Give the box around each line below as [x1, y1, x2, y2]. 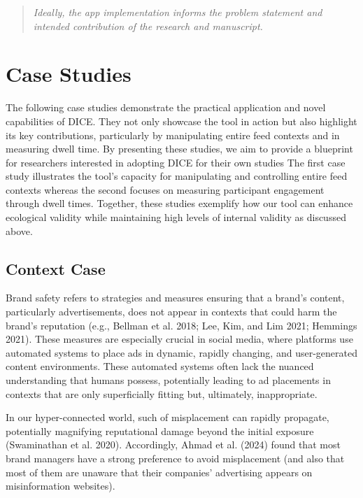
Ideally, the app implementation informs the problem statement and [33, 5, 322, 19]
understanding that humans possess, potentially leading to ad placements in [6, 373, 331, 387]
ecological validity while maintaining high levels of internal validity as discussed [6, 210, 346, 225]
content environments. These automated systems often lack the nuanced [6, 359, 314, 373]
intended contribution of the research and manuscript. [33, 18, 263, 33]
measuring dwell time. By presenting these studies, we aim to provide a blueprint [6, 141, 353, 156]
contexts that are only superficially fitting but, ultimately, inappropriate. [6, 386, 318, 401]
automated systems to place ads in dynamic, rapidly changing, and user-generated [6, 345, 357, 360]
